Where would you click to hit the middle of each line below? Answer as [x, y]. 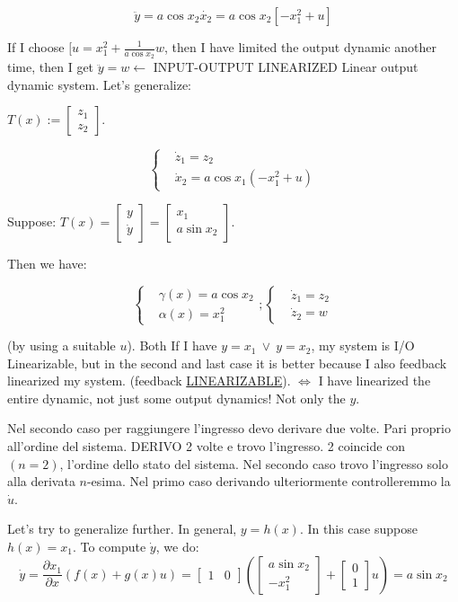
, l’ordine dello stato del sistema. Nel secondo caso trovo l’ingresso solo [254, 463]
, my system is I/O [363, 345]
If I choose [36, 47]
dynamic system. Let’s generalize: [99, 84]
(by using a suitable [62, 345]
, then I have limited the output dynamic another [301, 47]
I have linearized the [374, 381]
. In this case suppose [358, 529]
